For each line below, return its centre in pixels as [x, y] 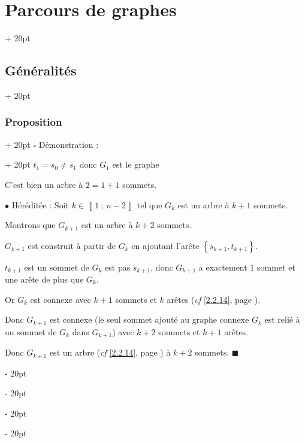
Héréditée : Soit [40, 204]
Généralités [41, 70]
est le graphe [136, 164]
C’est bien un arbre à [44, 184]
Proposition [34, 122]
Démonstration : [69, 144]
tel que [150, 204]
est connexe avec [61, 299]
